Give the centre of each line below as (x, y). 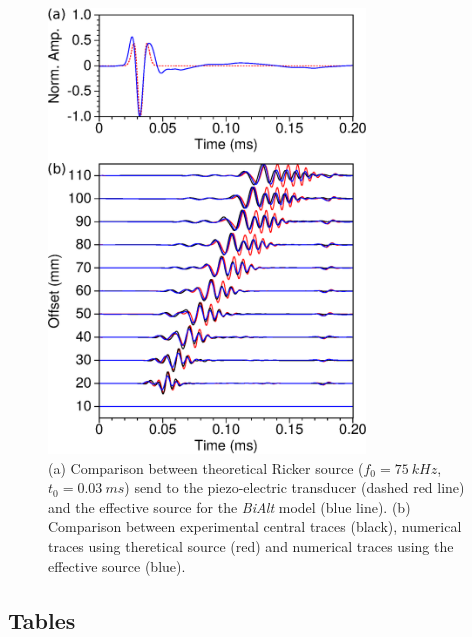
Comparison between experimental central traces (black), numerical (255, 526)
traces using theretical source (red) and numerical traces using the (251, 546)
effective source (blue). (117, 565)
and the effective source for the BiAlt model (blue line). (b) (229, 506)
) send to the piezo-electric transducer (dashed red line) (294, 487)
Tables (42, 619)
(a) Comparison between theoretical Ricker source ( (206, 467)
